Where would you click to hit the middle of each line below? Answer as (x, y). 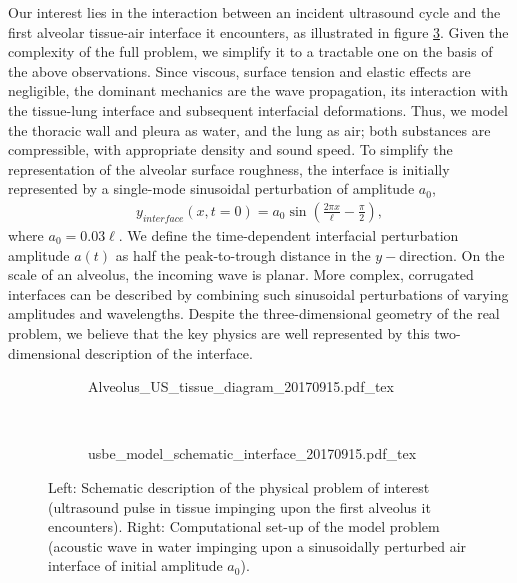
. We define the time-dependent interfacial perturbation (288, 234)
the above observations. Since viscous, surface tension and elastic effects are (239, 70)
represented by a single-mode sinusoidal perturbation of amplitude (211, 188)
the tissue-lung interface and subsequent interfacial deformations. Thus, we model (258, 109)
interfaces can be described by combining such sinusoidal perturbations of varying (258, 293)
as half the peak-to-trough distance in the (243, 254)
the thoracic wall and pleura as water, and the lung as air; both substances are (249, 129)
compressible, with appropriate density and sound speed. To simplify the (230, 149)
